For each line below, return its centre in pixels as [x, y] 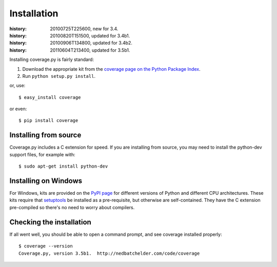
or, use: [17, 86]
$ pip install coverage [48, 121]
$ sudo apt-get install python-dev [63, 166]
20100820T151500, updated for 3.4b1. [90, 35]
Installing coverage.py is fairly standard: [52, 59]
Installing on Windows [46, 181]
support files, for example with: [42, 154]
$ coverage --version [46, 246]
